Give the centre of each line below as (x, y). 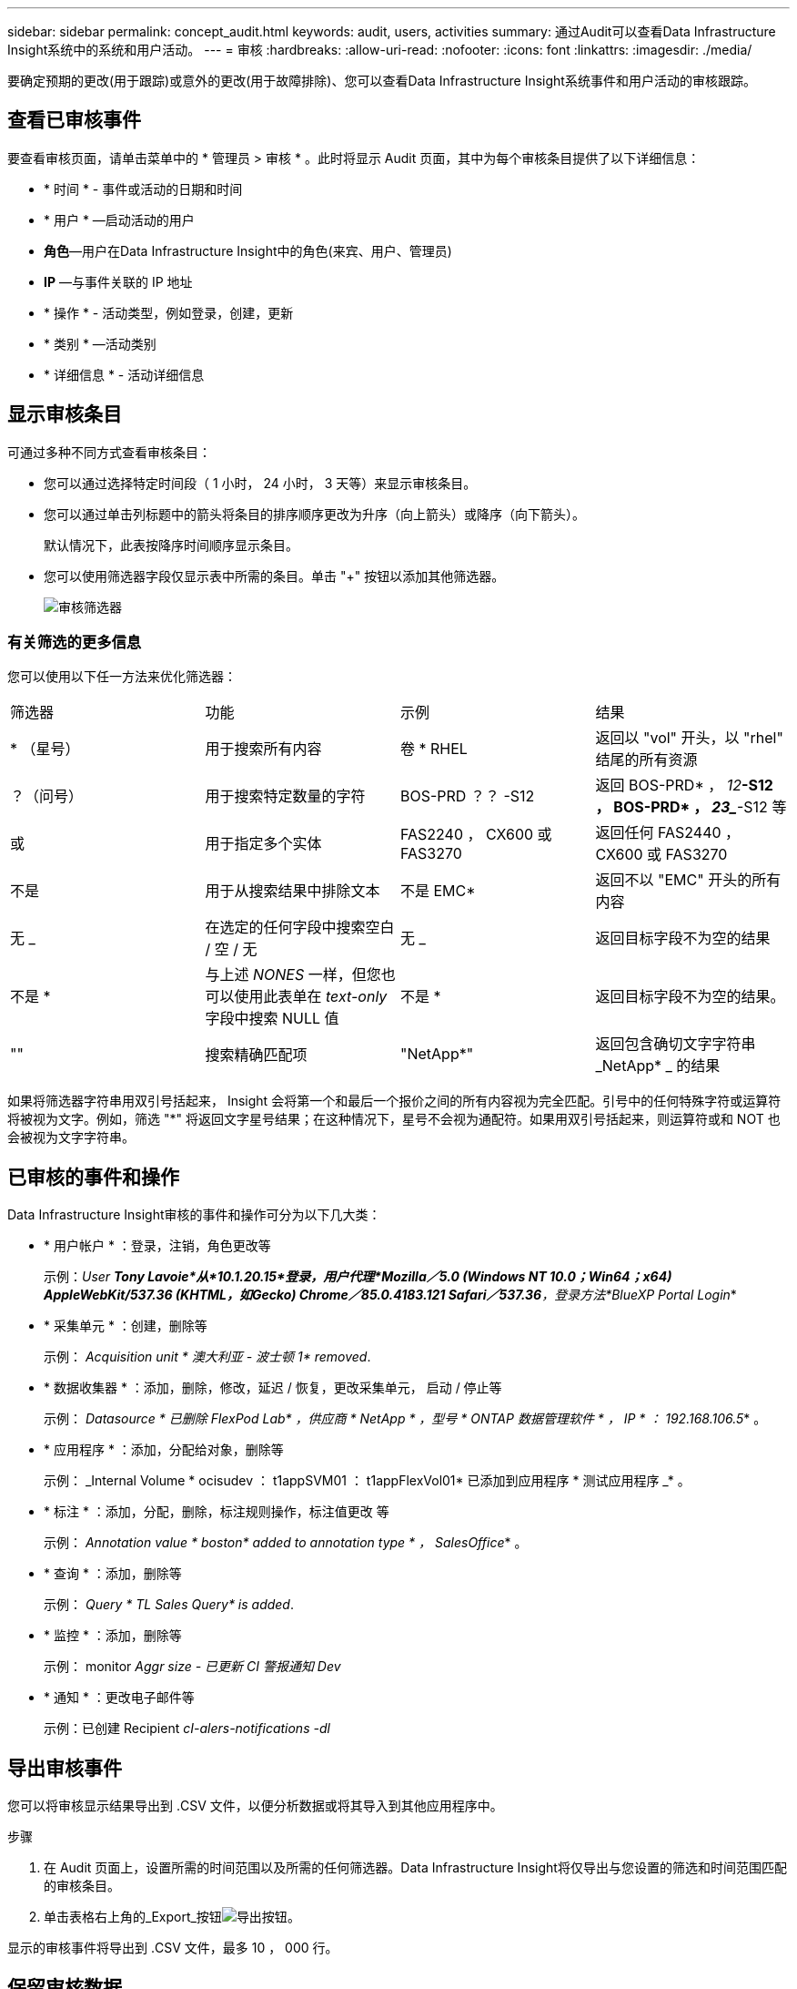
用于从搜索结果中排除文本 (293, 891)
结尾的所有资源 (646, 760)
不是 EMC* (438, 891)
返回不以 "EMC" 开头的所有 (688, 880)
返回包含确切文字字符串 (676, 1044)
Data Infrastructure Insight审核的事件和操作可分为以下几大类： (194, 1215)
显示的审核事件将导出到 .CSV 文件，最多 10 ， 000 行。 (173, 1948)
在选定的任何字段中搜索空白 (300, 928)
